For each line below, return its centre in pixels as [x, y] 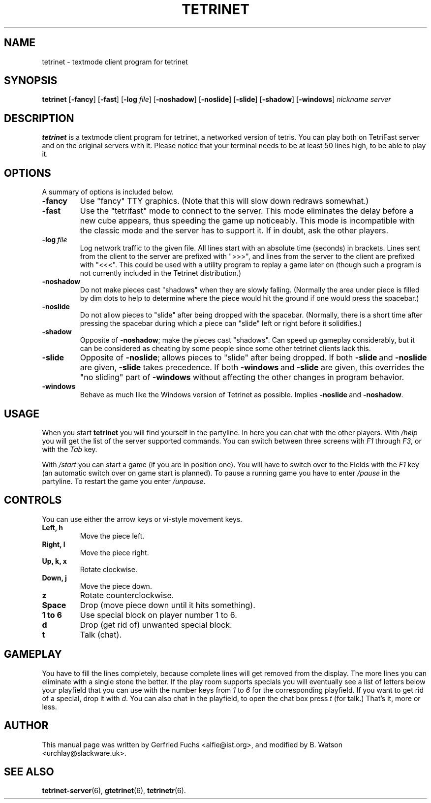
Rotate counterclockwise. [127, 595]
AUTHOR [26, 726]
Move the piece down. [116, 586]
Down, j [54, 578]
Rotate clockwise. [108, 569]
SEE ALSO [29, 771]
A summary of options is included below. [108, 192]
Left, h [53, 527]
